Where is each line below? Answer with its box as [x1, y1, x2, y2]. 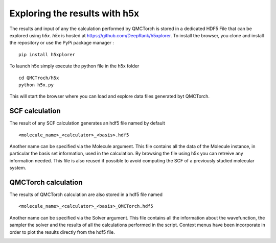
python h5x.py [18, 82, 54, 88]
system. [9, 165, 27, 171]
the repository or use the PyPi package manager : [9, 40, 114, 46]
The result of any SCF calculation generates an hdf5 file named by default [9, 120, 166, 126]
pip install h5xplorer [18, 52, 76, 57]
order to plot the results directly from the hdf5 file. [9, 229, 115, 235]
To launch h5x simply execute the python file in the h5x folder [9, 63, 140, 69]
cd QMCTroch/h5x [18, 75, 59, 81]
